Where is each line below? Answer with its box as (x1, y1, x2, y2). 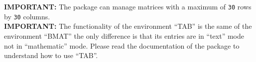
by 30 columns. (4, 11, 50, 21)
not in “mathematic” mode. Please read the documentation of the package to (4, 40, 240, 51)
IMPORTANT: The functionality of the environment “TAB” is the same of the (4, 21, 252, 31)
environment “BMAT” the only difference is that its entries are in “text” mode (4, 30, 244, 41)
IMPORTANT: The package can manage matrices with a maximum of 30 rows (4, 1, 252, 11)
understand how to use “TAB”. (4, 50, 98, 61)
